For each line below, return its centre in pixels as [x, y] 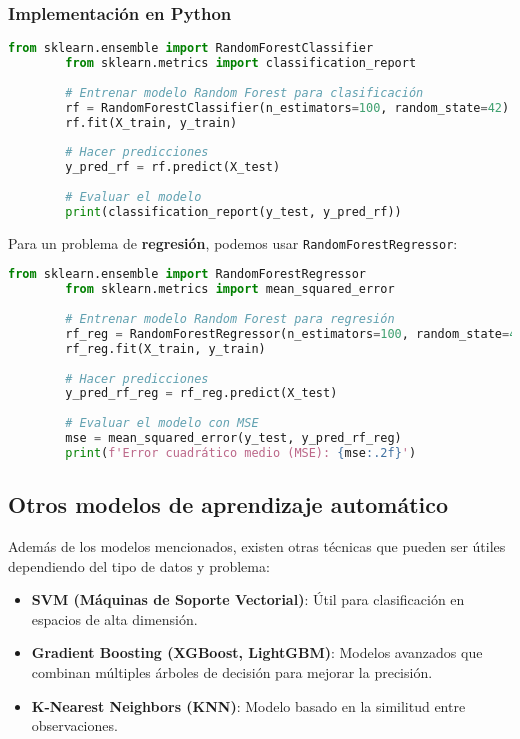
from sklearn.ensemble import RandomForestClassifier [191, 48]
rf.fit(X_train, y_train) [151, 122]
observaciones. [74, 725]
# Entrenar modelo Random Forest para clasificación [244, 92]
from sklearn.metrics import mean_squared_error [230, 289]
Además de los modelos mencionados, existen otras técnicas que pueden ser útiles [257, 545]
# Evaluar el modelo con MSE [162, 423]
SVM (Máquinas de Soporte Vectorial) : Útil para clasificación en [248, 599]
